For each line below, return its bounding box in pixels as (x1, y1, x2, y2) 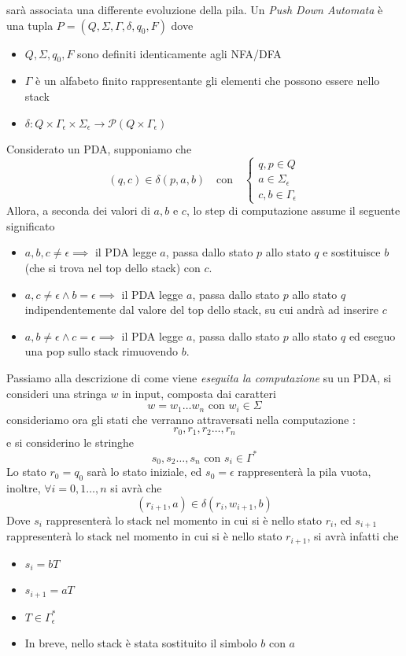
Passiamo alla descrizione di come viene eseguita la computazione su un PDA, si (6, 370, 392, 386)
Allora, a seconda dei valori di (6, 202, 150, 219)
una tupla (6, 17, 54, 33)
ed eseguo (349, 327, 396, 344)
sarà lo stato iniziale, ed (87, 463, 202, 480)
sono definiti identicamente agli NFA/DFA (77, 45, 282, 61)
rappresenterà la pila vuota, (238, 463, 371, 480)
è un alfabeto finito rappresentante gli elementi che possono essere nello (35, 72, 380, 89)
